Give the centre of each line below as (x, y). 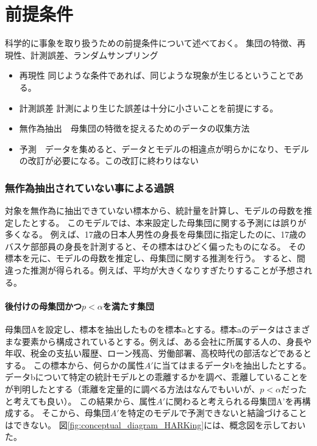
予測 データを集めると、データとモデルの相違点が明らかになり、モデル (164, 148)
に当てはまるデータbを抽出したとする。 (232, 365)
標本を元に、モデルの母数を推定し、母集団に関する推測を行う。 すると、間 (155, 258)
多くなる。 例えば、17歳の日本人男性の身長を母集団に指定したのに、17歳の (156, 234)
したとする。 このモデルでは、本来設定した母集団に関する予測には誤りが (160, 222)
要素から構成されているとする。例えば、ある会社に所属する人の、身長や (167, 341)
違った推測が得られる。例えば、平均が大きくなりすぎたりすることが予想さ (154, 270)
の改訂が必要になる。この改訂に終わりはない (109, 161)
